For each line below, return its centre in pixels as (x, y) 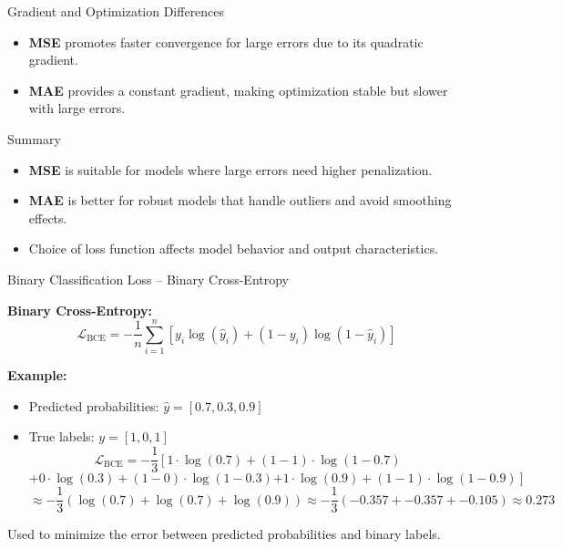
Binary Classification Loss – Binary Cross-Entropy (148, 279)
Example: (37, 375)
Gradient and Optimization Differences (116, 11)
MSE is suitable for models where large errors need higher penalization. (230, 169)
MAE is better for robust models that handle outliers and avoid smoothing (240, 200)
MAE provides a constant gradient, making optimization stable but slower (238, 90)
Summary (34, 138)
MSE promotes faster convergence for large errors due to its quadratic (226, 41)
